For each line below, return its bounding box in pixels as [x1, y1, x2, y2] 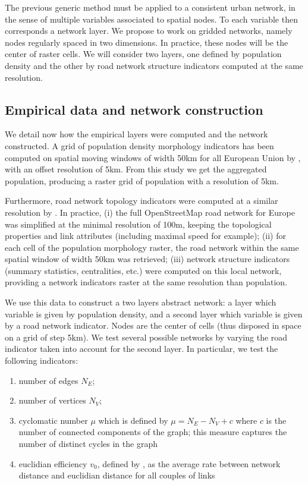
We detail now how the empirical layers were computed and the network [5, 128, 268, 140]
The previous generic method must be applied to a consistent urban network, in [5, 1, 296, 13]
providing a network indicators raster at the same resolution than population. [5, 276, 288, 288]
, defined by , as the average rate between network [97, 457, 281, 470]
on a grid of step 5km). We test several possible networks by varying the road [5, 330, 288, 343]
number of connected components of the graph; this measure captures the [18, 426, 287, 438]
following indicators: [5, 354, 78, 367]
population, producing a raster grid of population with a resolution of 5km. [5, 174, 279, 187]
